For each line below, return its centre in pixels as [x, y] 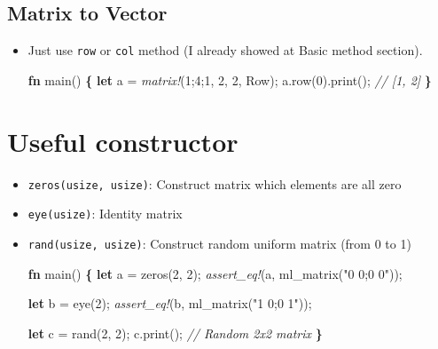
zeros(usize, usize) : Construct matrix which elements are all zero [215, 183]
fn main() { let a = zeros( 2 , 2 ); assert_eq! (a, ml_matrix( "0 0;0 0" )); [215, 273]
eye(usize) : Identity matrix [105, 214]
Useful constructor [123, 141]
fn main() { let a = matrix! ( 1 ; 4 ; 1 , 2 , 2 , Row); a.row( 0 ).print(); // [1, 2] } [230, 79]
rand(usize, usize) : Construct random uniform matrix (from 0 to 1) [219, 243]
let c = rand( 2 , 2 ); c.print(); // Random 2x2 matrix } [175, 333]
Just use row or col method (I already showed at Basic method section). [225, 50]
